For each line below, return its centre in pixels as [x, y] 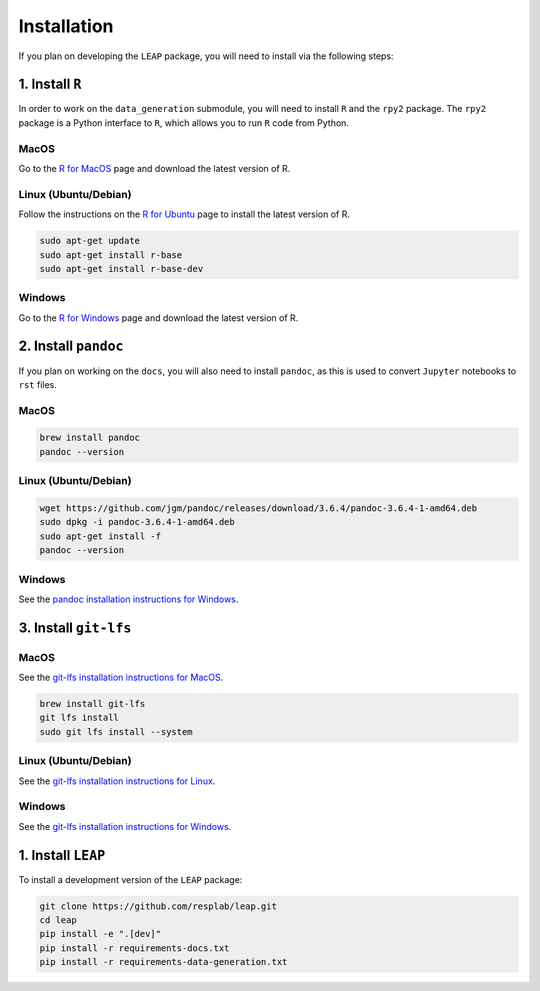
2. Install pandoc [71, 346]
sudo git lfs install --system [116, 731]
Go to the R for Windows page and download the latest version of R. [158, 317]
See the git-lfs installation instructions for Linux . [117, 781]
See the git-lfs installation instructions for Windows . [125, 826]
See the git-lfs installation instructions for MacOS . [121, 677]
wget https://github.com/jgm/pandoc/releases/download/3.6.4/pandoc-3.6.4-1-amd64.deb [258, 508]
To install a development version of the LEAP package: [130, 879]
